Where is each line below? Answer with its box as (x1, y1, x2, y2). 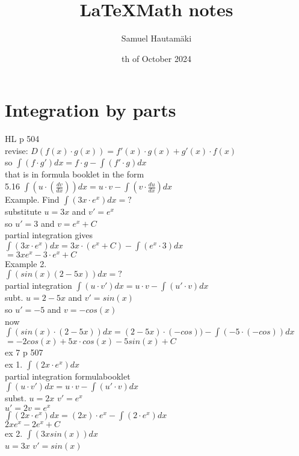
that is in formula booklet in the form (5, 168, 144, 180)
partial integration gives (5, 229, 93, 241)
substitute (5, 205, 42, 218)
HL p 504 (5, 132, 40, 145)
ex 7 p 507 (5, 346, 43, 359)
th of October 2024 (122, 52, 191, 64)
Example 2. (5, 257, 47, 270)
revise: (5, 144, 28, 156)
